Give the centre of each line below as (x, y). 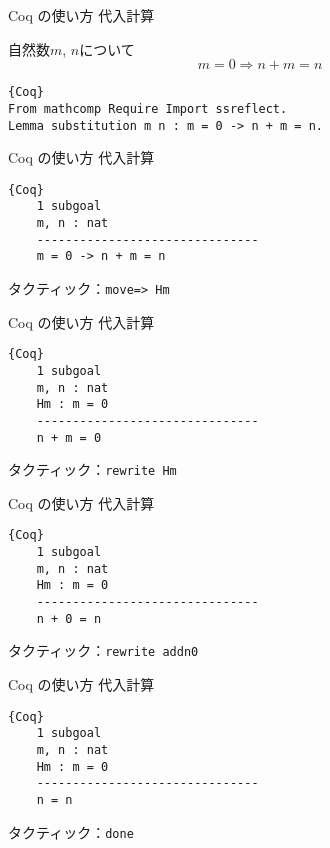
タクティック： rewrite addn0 (103, 650)
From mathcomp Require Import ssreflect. (148, 108)
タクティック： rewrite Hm (92, 469)
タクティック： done (71, 831)
